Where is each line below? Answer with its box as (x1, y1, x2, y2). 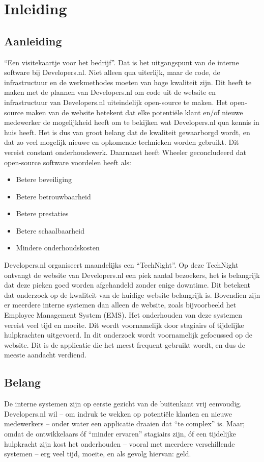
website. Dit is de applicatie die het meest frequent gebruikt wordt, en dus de (4, 339, 245, 350)
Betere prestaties (16, 208, 69, 219)
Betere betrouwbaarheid (16, 191, 91, 201)
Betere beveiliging (16, 174, 72, 185)
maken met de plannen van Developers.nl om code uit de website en (4, 87, 216, 97)
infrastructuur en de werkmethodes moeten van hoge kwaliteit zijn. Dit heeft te (4, 76, 252, 87)
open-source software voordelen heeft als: (4, 157, 131, 167)
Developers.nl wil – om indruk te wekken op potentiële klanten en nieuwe (4, 408, 232, 419)
